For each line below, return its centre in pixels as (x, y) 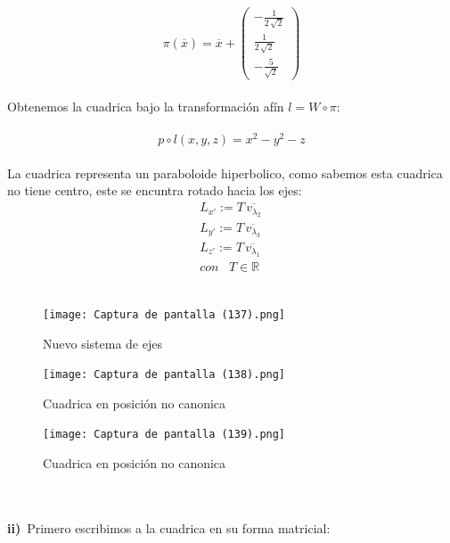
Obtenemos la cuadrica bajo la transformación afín (146, 106)
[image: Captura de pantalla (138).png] (164, 375)
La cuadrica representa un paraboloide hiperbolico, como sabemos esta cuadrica (225, 173)
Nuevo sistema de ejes (102, 343)
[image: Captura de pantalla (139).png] (164, 435)
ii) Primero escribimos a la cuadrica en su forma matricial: (169, 527)
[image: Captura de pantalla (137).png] (164, 314)
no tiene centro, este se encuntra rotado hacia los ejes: (155, 190)
